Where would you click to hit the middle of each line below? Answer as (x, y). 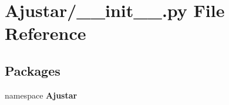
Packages (33, 70)
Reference (46, 33)
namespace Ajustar (41, 95)
